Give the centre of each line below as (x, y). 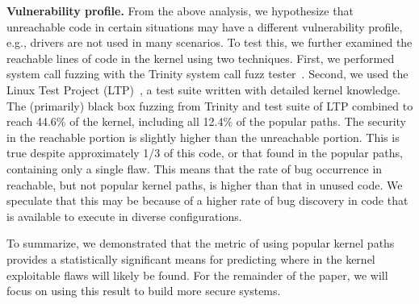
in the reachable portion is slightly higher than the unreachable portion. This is (203, 137)
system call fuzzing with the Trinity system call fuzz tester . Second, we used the (207, 74)
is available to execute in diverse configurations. (124, 216)
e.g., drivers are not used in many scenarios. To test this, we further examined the (209, 42)
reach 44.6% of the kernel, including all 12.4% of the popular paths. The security (206, 121)
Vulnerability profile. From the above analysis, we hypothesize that (180, 10)
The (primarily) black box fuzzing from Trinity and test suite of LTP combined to (210, 105)
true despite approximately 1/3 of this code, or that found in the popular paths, (205, 153)
